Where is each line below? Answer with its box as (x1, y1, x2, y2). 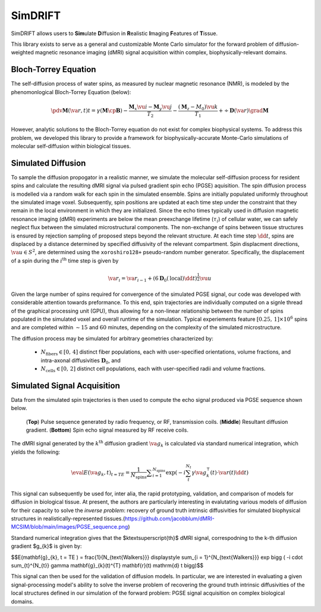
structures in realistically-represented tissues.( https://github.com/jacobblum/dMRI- (11, 515, 215, 522)
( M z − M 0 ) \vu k (178, 103, 218, 111)
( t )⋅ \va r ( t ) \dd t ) (210, 469, 249, 476)
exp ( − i (165, 469, 186, 476)
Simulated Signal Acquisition (11, 380, 120, 391)
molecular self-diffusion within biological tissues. (11, 142, 131, 149)
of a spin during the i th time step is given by (11, 257, 119, 264)
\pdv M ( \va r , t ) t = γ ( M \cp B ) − (51, 107, 128, 114)
